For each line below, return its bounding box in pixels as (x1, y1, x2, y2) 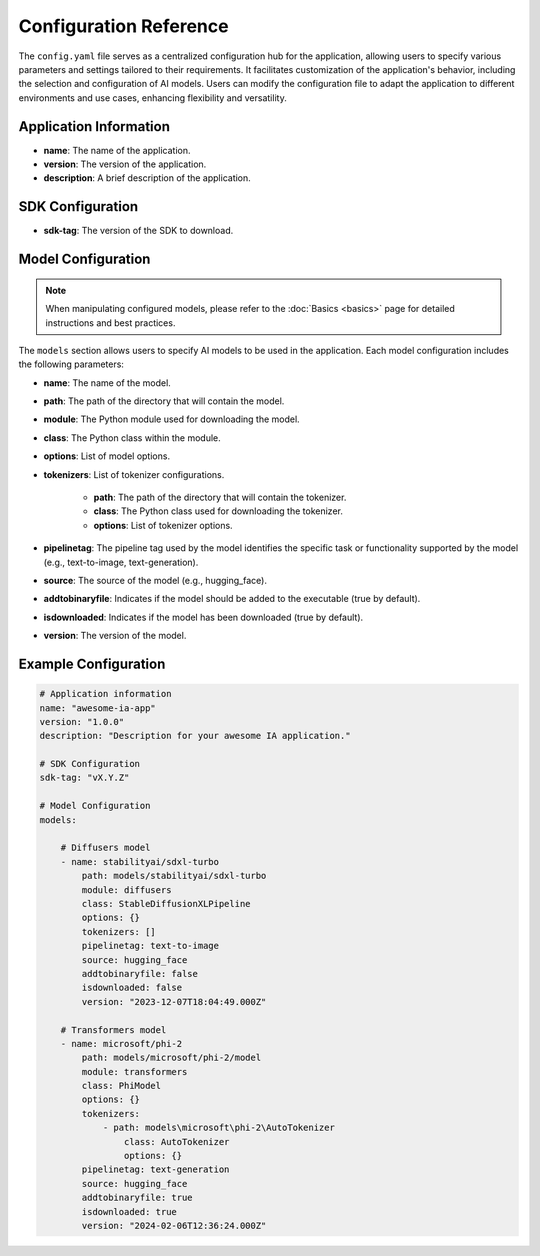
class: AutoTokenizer (123, 1136, 230, 1147)
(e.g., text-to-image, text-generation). (43, 556, 199, 568)
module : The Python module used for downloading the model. (43, 413, 300, 425)
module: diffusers (81, 884, 172, 895)
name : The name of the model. (43, 376, 172, 389)
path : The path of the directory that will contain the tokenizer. (93, 491, 347, 504)
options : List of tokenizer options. (93, 519, 234, 531)
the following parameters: (18, 358, 125, 370)
